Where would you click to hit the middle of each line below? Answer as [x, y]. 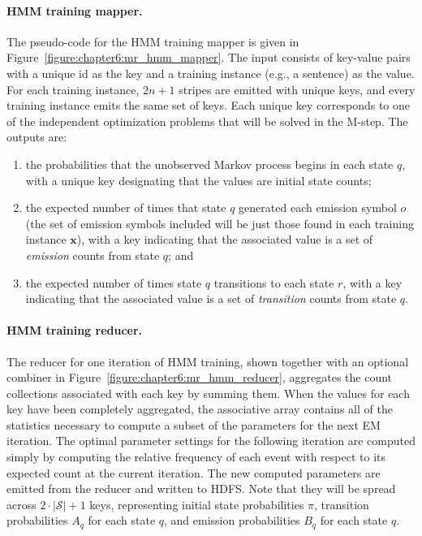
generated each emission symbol [318, 207]
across [22, 504]
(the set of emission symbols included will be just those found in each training [220, 223]
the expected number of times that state [126, 207]
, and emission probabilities [232, 520]
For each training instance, [73, 89]
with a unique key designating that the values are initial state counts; [198, 180]
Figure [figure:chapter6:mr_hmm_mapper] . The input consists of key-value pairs [209, 57]
